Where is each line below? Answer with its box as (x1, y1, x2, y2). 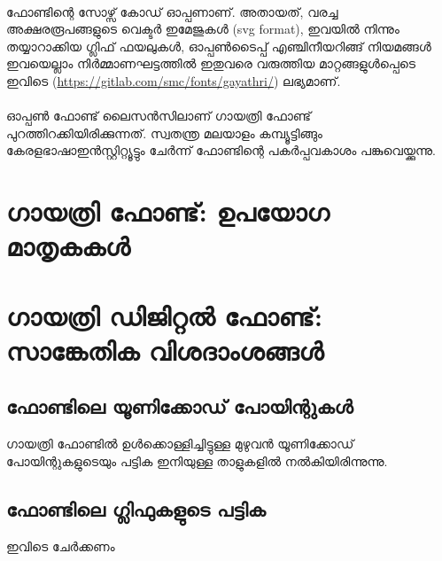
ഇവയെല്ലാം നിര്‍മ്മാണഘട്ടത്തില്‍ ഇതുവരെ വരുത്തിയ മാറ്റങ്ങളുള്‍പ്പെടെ (6, 54, 416, 73)
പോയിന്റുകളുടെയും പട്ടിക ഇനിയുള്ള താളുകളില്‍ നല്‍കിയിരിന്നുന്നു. (6, 451, 388, 470)
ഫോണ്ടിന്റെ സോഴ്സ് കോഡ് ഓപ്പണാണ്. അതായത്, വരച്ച (6, 2, 338, 20)
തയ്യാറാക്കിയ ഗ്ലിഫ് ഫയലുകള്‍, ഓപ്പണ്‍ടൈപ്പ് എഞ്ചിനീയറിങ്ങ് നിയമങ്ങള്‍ (6, 36, 431, 55)
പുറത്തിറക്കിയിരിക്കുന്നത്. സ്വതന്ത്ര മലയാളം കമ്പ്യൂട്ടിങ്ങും (6, 123, 322, 142)
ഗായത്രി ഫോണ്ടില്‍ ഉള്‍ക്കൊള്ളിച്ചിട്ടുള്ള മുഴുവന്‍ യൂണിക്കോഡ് (6, 434, 354, 453)
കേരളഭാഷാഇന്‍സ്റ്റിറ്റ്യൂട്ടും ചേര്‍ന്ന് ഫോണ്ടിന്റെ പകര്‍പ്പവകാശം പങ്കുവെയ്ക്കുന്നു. (6, 141, 436, 160)
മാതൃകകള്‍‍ (6, 228, 130, 264)
